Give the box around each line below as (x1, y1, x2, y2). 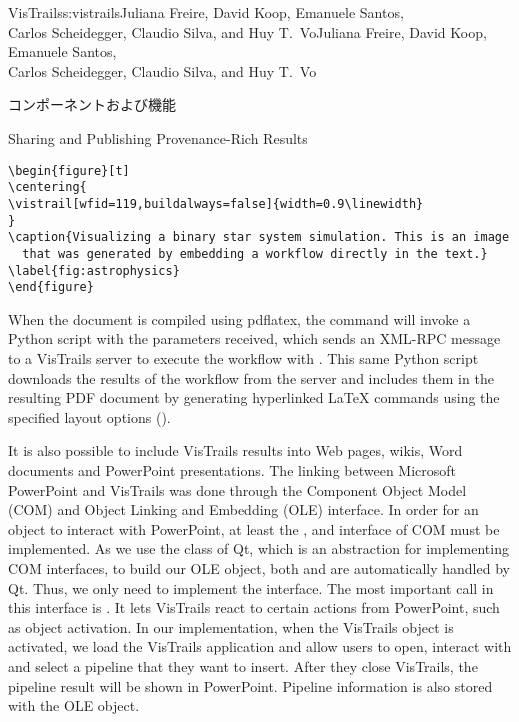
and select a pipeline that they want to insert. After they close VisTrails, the (8, 655, 478, 676)
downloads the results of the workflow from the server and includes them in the (8, 367, 494, 388)
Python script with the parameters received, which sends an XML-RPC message (8, 328, 501, 349)
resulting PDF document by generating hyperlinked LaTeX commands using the (8, 387, 500, 408)
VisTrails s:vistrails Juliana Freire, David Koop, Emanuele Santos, (8, 2, 404, 22)
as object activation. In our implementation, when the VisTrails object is (8, 616, 454, 637)
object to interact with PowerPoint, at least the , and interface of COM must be (8, 518, 500, 539)
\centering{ (8, 180, 87, 195)
